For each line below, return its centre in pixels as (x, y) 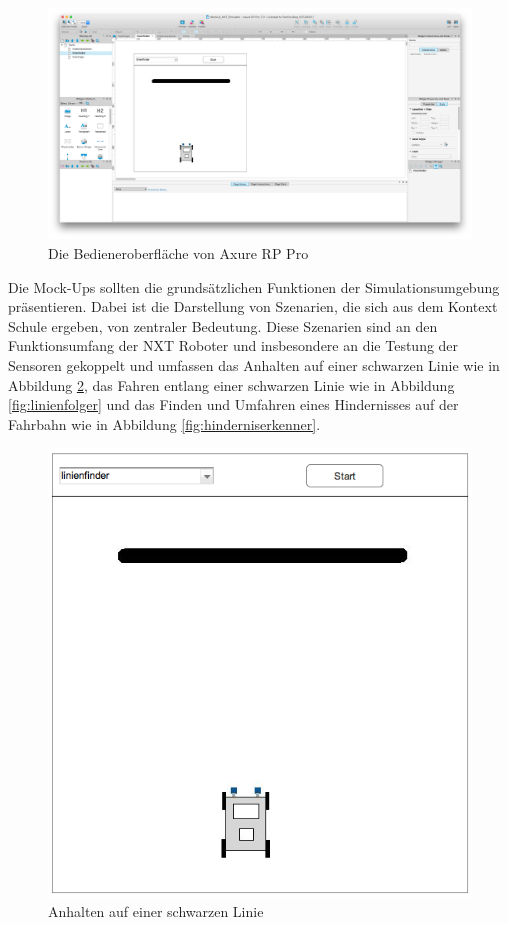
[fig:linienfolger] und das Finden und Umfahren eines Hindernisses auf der (233, 404)
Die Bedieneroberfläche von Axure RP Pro (178, 253)
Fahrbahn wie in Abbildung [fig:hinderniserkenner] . (164, 423)
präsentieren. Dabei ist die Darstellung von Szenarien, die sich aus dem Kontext (253, 306)
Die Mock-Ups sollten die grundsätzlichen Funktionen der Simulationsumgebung (254, 286)
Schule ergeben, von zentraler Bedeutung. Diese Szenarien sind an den (223, 325)
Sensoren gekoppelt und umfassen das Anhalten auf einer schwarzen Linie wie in (254, 365)
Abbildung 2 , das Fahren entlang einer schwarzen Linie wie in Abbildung (231, 384)
